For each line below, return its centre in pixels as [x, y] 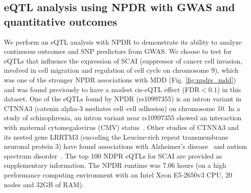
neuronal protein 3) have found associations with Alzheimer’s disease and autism [125, 146]
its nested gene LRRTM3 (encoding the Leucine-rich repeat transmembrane [116, 137]
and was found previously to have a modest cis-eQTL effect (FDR [102, 89]
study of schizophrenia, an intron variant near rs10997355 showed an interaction [123, 118]
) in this [229, 89]
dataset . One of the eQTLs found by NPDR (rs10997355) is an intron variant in [123, 99]
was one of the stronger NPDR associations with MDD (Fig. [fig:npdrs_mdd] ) [120, 79]
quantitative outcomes [61, 21]
